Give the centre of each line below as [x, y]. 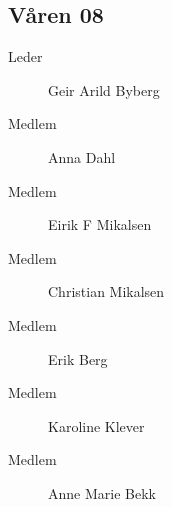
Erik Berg [78, 358]
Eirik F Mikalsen [100, 224]
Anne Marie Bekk [102, 492]
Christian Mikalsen [106, 291]
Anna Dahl [82, 156]
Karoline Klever [96, 425]
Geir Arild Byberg [104, 89]
